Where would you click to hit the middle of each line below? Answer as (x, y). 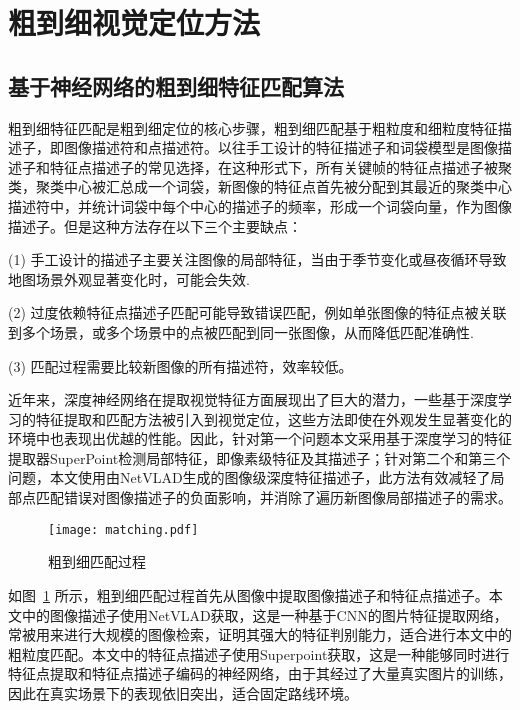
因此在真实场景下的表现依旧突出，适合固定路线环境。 (183, 692)
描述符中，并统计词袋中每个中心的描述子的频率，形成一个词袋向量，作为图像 (260, 205)
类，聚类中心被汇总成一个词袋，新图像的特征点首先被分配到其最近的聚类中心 (260, 186)
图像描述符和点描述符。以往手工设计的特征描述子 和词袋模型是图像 (280, 147)
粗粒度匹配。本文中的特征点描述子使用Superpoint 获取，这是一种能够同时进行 (259, 653)
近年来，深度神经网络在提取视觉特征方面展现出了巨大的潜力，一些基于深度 (253, 399)
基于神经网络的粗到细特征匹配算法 (176, 85)
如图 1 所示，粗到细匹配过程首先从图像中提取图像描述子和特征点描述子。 (248, 594)
